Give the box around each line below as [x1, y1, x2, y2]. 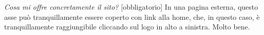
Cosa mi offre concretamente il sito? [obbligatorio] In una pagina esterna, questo [4, 2, 258, 12]
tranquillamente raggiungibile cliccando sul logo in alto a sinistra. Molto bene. [4, 21, 250, 32]
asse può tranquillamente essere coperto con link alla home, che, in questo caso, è [4, 11, 260, 22]
